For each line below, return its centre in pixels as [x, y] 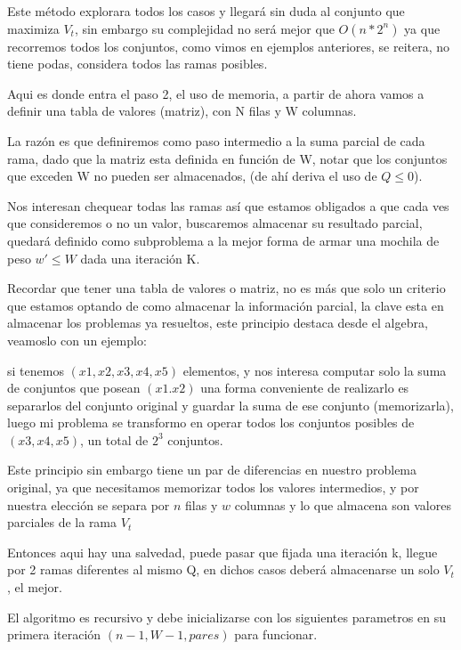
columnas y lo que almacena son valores [343, 504]
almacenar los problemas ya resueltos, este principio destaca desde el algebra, [218, 323]
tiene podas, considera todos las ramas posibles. [137, 64]
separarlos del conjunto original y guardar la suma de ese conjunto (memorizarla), [230, 405]
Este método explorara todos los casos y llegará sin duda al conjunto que [206, 11]
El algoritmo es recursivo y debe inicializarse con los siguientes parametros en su [226, 617]
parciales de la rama [62, 522]
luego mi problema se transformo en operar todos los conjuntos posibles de [211, 422]
